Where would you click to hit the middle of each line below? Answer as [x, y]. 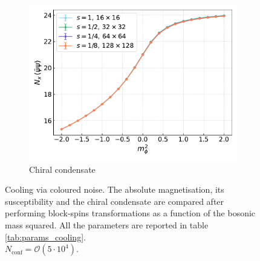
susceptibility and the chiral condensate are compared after [115, 201]
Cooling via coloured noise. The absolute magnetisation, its [115, 189]
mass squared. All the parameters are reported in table [107, 224]
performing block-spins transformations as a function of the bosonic [130, 213]
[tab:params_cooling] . [45, 237]
